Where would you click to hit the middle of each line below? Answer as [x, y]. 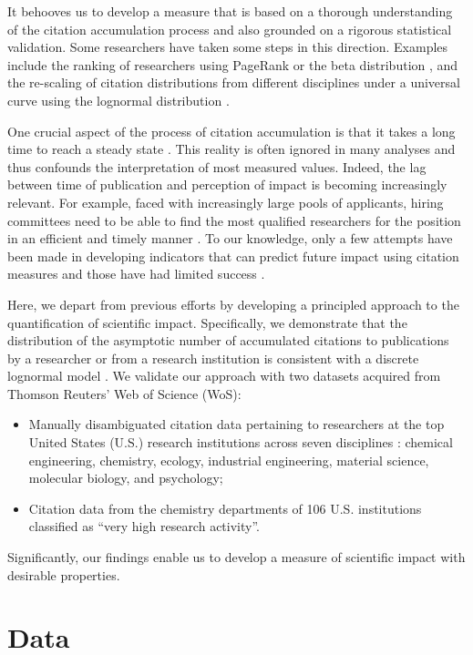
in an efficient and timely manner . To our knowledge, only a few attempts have [230, 238]
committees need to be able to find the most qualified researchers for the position [234, 220]
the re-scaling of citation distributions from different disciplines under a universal [234, 82]
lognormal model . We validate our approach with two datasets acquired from [224, 376]
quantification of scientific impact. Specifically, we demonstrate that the [207, 322]
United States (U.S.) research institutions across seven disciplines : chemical [241, 442]
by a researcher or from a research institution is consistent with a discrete [213, 358]
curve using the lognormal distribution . [118, 100]
